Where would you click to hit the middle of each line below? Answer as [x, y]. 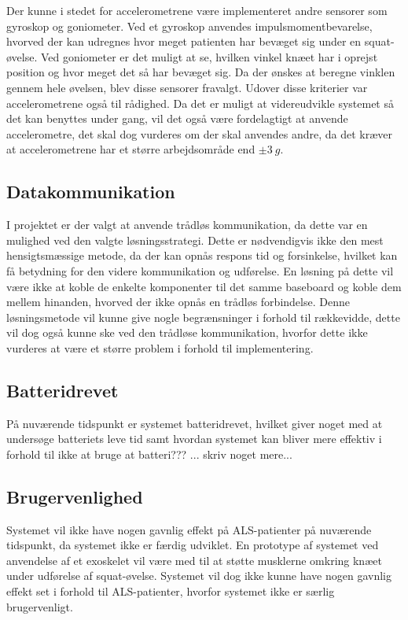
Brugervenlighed [75, 496]
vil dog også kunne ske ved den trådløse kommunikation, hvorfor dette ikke [187, 332]
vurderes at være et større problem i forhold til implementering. [160, 347]
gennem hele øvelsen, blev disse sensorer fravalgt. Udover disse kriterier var [187, 87]
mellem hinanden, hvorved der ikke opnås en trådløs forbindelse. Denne [178, 302]
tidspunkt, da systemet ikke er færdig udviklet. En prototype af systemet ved [193, 545]
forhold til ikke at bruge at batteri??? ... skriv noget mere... [149, 454]
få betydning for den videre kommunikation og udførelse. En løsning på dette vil [200, 270]
